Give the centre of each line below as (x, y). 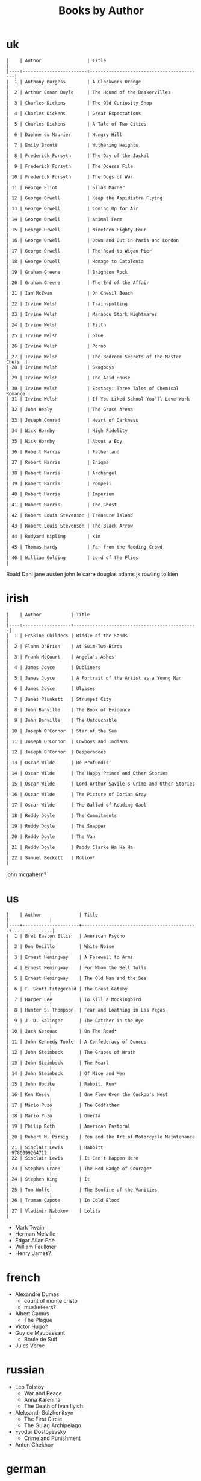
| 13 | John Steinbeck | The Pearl (58, 1063)
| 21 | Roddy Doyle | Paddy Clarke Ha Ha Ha (70, 847)
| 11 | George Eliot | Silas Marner (66, 187)
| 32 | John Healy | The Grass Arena (70, 409)
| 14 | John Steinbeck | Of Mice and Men (66, 1073)
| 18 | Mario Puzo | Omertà (54, 1115)
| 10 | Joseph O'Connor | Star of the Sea (62, 731)
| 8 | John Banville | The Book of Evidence (68, 710)
